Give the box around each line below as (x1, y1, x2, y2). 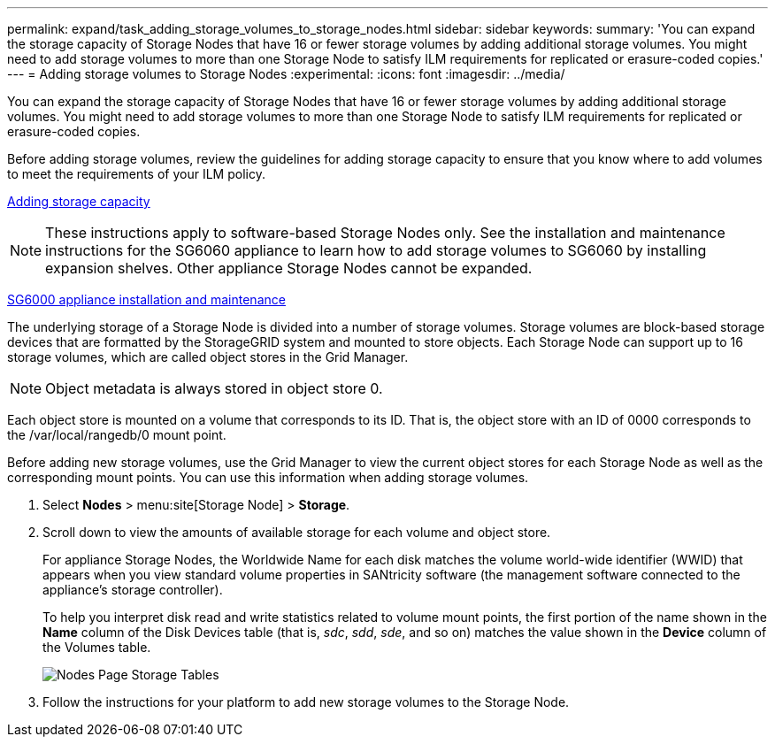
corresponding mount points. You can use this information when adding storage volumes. (7, 470, 529, 485)
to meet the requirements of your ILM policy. (7, 166, 265, 181)
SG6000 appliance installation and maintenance (7, 292, 286, 307)
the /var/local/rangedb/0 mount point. (7, 427, 226, 442)
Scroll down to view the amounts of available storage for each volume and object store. (42, 525, 551, 540)
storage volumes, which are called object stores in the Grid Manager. (7, 349, 409, 364)
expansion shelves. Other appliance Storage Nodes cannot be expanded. (45, 259, 533, 277)
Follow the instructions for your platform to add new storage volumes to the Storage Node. (42, 694, 570, 709)
